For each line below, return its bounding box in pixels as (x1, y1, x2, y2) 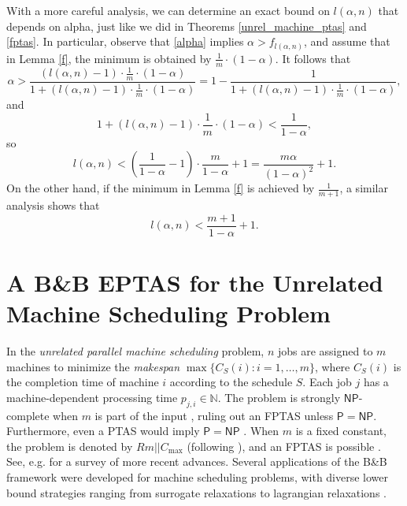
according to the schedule (169, 374, 293, 390)
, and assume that (303, 33, 390, 50)
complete (6, 407, 50, 423)
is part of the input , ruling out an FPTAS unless (94, 407, 334, 423)
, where (314, 358, 350, 374)
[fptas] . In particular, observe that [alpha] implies (6, 33, 244, 50)
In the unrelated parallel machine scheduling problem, (6, 343, 265, 359)
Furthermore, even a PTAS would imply (6, 422, 200, 439)
